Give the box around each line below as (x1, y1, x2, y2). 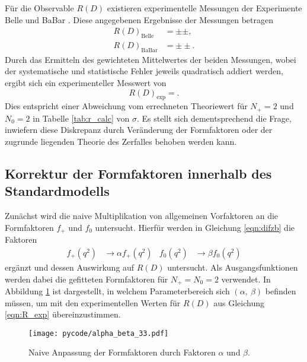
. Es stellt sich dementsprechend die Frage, (136, 112, 292, 124)
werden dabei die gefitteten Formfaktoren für (5, 272, 168, 285)
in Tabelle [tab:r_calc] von (33, 112, 130, 124)
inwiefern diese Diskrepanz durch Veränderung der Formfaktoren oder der (5, 123, 273, 136)
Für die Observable (5, 2, 74, 14)
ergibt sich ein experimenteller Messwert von (5, 77, 167, 89)
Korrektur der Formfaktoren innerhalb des (5, 164, 272, 183)
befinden (265, 284, 296, 297)
